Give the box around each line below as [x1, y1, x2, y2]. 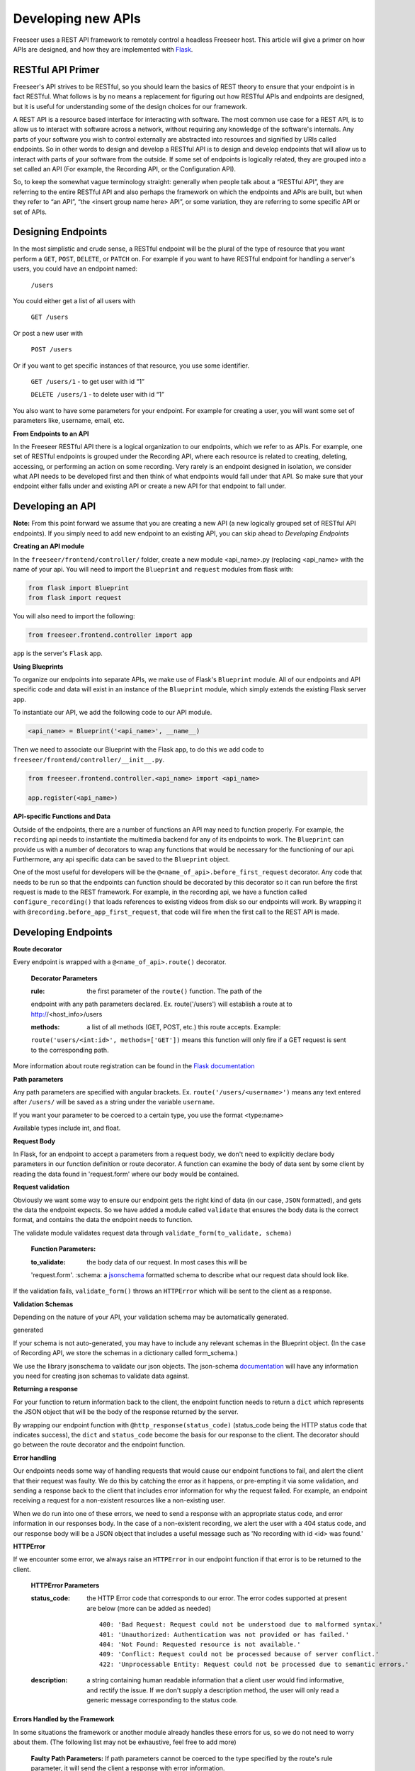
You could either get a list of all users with [13, 297, 136, 305]
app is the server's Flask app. [13, 649, 103, 658]
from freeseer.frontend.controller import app [28, 631, 193, 639]
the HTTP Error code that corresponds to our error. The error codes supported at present [86, 1594, 347, 1602]
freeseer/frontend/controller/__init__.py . [13, 755, 165, 764]
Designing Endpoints [13, 226, 108, 238]
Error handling [13, 1453, 57, 1462]
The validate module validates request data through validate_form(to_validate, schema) [13, 1228, 292, 1237]
